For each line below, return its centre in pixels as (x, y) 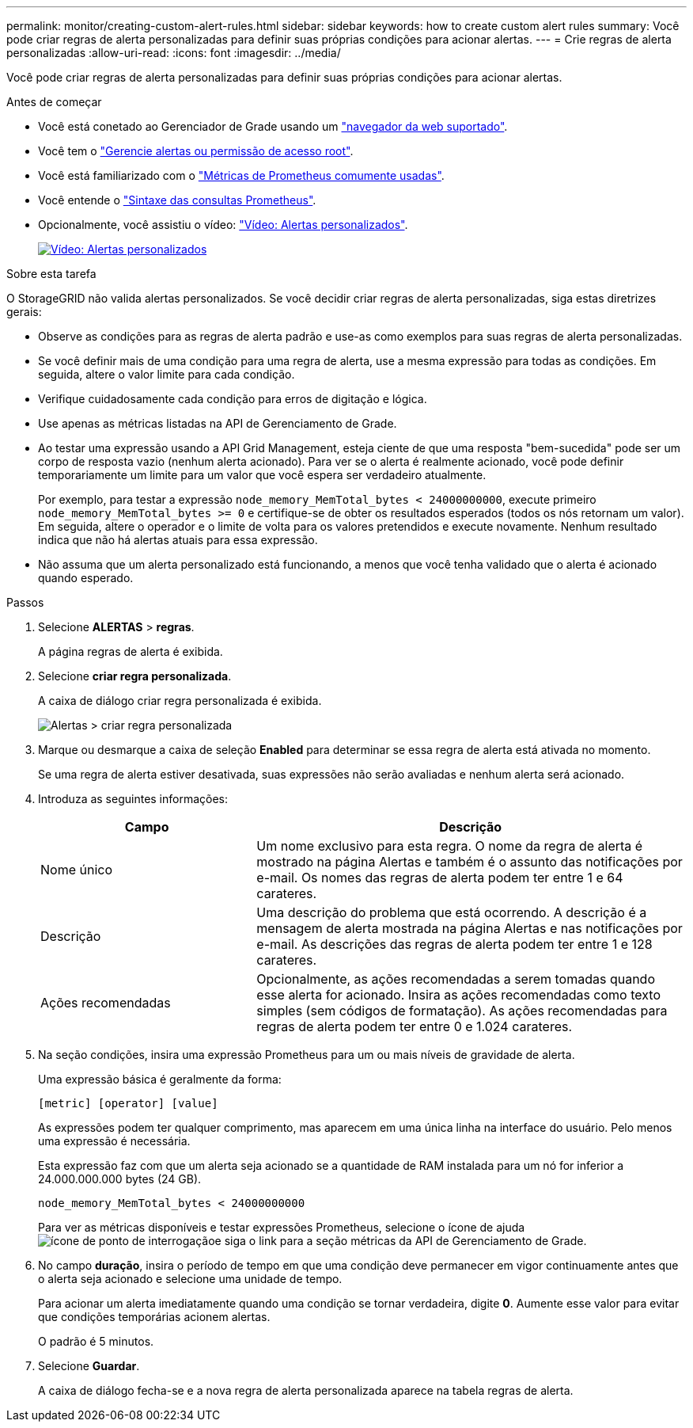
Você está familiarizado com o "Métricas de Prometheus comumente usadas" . (241, 175)
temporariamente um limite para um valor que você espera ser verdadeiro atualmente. (262, 475)
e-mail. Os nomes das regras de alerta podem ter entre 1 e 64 (440, 878)
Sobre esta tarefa (51, 274)
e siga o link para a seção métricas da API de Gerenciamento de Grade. (401, 1241)
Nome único (77, 870)
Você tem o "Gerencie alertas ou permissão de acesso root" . (196, 151)
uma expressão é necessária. (114, 1141)
